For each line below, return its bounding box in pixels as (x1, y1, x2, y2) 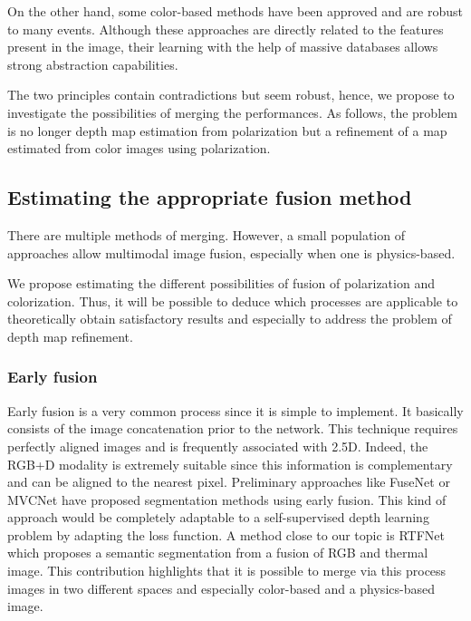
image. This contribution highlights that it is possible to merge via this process (7, 561, 447, 580)
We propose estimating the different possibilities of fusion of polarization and (7, 274, 435, 293)
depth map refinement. (7, 326, 133, 345)
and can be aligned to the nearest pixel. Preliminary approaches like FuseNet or (7, 472, 450, 491)
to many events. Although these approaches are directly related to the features (7, 19, 444, 38)
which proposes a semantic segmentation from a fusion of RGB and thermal (7, 543, 428, 562)
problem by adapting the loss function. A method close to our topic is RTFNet (7, 525, 445, 544)
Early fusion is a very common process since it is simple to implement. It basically (7, 401, 464, 420)
